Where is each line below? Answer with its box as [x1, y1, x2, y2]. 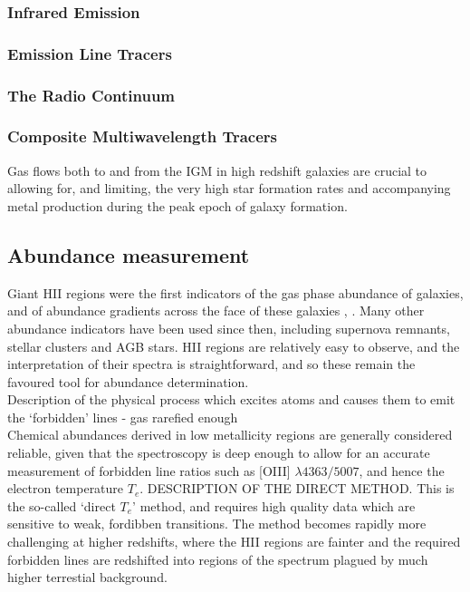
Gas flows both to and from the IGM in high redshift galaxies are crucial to [7, 160, 427, 180]
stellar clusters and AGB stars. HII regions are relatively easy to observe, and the [7, 336, 460, 355]
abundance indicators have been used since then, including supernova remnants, [7, 318, 450, 337]
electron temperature [7, 479, 124, 498]
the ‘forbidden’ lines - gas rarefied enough [7, 407, 238, 426]
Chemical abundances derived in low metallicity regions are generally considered [7, 425, 453, 444]
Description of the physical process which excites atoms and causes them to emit [7, 390, 456, 409]
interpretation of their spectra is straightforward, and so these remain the [7, 354, 416, 374]
